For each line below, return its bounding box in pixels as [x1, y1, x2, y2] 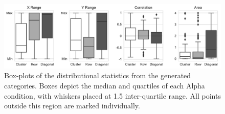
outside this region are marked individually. [4, 100, 140, 111]
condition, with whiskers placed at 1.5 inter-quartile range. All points [4, 90, 221, 101]
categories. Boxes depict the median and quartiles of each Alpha [4, 80, 205, 91]
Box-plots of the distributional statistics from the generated [4, 70, 191, 81]
